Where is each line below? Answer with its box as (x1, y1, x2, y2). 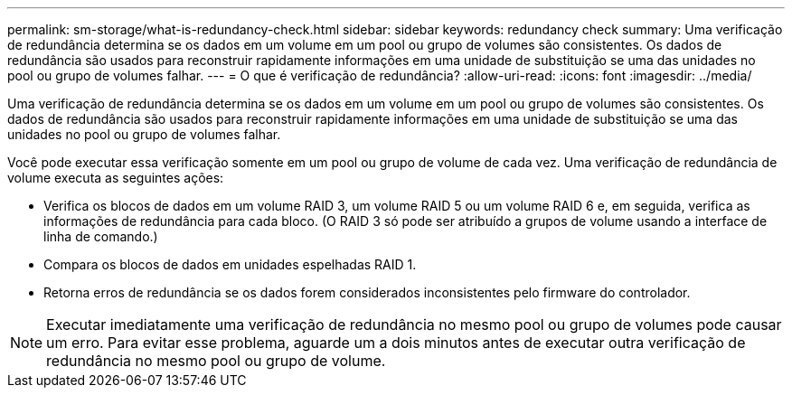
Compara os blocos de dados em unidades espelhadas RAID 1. (43, 257, 417, 272)
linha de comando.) (43, 229, 158, 244)
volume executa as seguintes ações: (7, 170, 224, 185)
